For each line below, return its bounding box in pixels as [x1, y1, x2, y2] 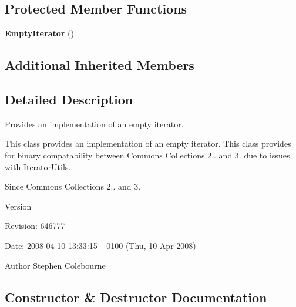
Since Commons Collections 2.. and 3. [5, 180, 141, 193]
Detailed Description [5, 90, 133, 108]
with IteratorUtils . [5, 160, 71, 173]
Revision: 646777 [5, 220, 65, 232]
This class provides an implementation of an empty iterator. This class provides [5, 137, 291, 150]
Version [5, 200, 32, 212]
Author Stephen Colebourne [5, 259, 106, 271]
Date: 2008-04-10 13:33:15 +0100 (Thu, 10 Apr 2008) [5, 239, 196, 251]
